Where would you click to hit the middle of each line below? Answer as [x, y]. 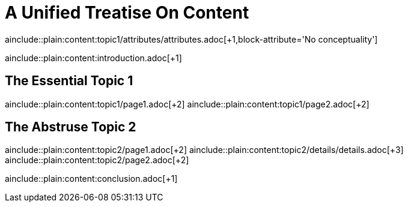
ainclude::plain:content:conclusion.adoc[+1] [91, 179]
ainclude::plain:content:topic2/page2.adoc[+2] [97, 160]
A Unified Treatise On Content [127, 13]
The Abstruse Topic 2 [71, 127]
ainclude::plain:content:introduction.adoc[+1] [93, 58]
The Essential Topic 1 [69, 81]
